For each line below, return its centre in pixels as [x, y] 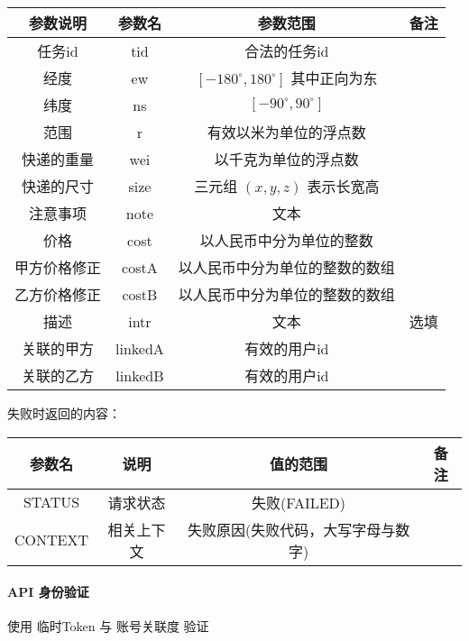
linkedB [140, 375]
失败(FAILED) [299, 502]
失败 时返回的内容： [64, 413]
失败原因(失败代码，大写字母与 [291, 529]
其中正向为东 [334, 78]
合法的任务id [287, 51]
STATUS [51, 502]
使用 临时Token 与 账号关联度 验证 [108, 626]
